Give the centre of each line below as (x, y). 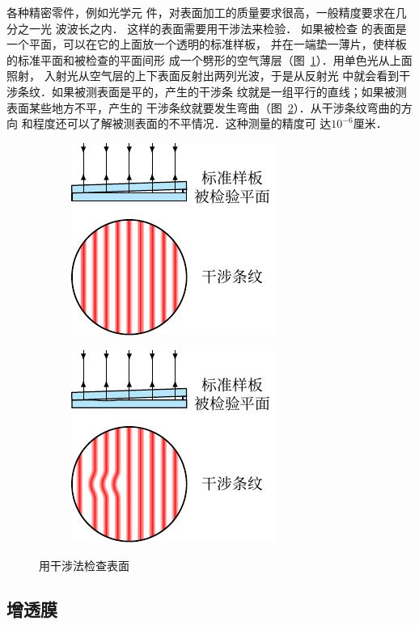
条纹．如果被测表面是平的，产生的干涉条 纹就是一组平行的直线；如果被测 (212, 91)
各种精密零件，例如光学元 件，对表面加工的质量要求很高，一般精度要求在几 (207, 12)
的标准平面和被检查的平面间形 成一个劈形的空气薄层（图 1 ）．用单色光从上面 (209, 59)
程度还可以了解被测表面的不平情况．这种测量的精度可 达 (182, 123)
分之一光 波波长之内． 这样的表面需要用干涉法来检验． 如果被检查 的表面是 (207, 28)
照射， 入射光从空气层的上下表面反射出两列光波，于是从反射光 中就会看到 (203, 76)
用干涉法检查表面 (84, 565)
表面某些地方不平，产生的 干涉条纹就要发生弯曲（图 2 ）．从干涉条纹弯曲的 (204, 107)
